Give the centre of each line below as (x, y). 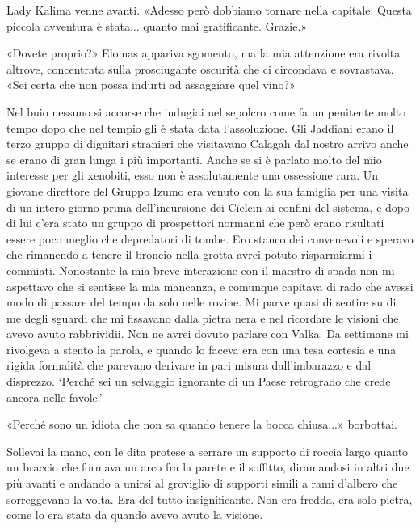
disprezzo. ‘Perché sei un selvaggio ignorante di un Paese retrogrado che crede (199, 381)
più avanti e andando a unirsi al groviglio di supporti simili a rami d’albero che (202, 483)
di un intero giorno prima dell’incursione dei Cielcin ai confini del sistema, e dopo (208, 207)
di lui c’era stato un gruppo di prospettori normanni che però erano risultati (195, 223)
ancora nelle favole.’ (55, 397)
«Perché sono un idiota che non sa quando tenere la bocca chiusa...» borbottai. (202, 424)
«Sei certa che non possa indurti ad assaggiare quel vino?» (151, 84)
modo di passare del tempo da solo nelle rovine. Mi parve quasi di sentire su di (202, 302)
